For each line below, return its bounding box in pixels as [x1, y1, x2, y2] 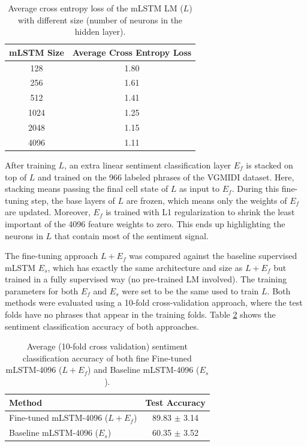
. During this [231, 182, 279, 195]
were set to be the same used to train [122, 284, 259, 297]
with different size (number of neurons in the [18, 13, 183, 26]
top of [5, 170, 27, 183]
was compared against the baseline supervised [129, 249, 297, 262]
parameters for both [5, 284, 79, 297]
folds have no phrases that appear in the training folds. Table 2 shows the [5, 308, 276, 321]
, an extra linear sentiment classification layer [64, 158, 231, 171]
